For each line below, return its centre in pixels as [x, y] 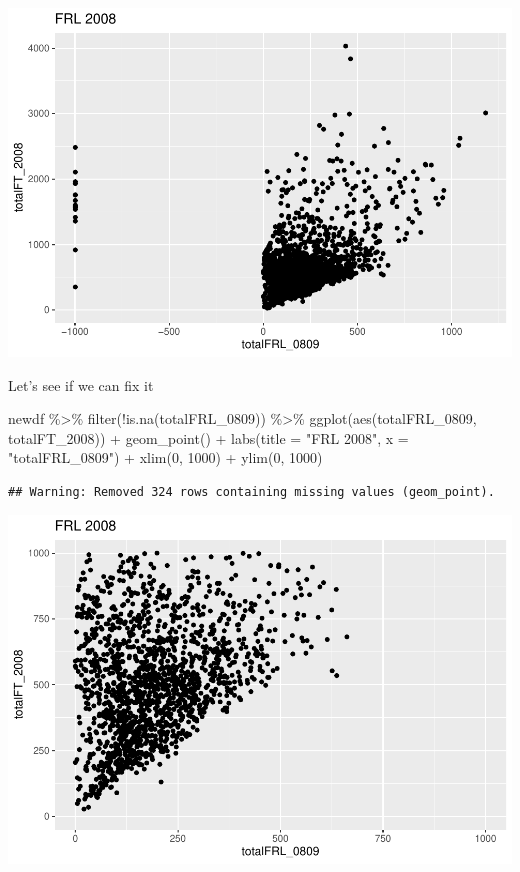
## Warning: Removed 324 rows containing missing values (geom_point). [251, 491]
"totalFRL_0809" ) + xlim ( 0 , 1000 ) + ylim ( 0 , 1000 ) [165, 457]
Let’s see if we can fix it [81, 384]
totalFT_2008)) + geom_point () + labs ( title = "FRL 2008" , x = [208, 437]
